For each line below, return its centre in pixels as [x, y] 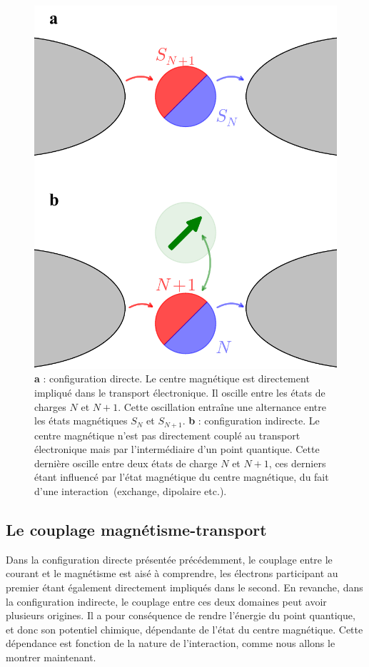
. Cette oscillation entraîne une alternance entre [222, 406]
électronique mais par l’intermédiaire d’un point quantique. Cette [177, 449]
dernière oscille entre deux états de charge [126, 463]
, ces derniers [297, 463]
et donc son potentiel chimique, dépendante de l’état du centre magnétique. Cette [184, 629]
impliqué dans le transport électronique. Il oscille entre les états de [180, 392]
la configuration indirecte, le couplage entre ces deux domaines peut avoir [166, 601]
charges [50, 406]
